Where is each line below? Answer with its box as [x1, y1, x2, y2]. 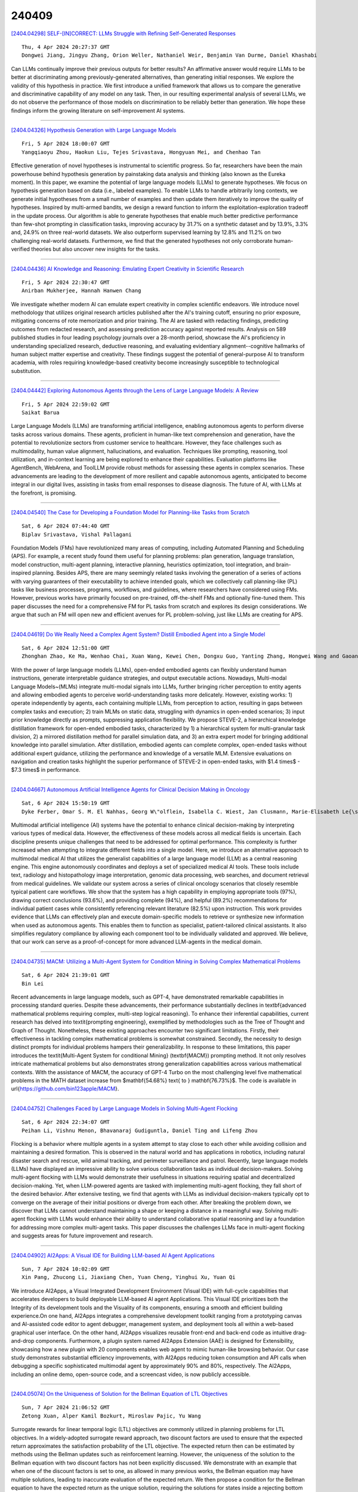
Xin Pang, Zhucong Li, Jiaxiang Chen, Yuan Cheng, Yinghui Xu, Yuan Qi [21, 1274, 236, 1281]
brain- [276, 561, 292, 568]
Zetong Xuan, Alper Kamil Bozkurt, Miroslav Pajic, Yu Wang [21, 1412, 201, 1419]
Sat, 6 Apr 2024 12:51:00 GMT [21, 645, 110, 651]
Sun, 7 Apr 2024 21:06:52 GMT [21, 1404, 110, 1411]
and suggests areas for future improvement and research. [11, 1232, 153, 1240]
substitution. [11, 367, 42, 374]
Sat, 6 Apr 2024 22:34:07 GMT [21, 1119, 110, 1126]
